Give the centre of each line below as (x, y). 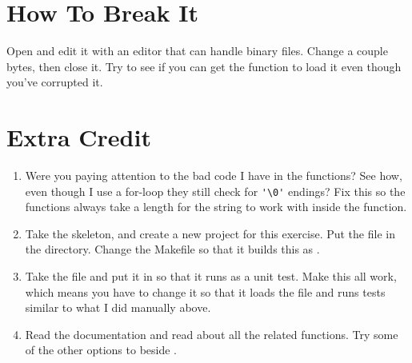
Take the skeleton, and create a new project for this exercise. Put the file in (210, 233)
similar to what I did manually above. (118, 307)
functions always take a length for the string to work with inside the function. (216, 207)
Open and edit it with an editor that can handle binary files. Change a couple (197, 51)
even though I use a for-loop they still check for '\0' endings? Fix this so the (215, 191)
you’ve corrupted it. (55, 82)
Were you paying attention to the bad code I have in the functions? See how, (214, 176)
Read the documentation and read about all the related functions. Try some (212, 334)
